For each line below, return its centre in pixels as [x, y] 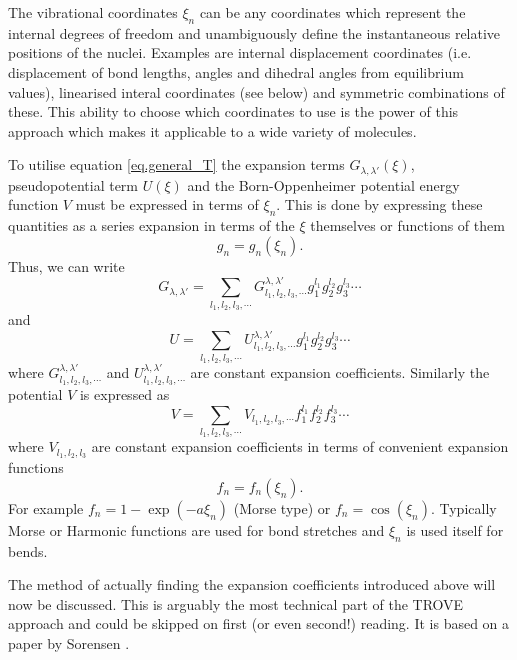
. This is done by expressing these [379, 204]
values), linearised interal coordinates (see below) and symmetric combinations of [256, 91]
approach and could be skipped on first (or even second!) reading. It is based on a [259, 623]
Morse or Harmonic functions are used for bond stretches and [196, 529]
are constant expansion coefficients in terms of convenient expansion [300, 446]
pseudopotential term [73, 184]
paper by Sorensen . [69, 643]
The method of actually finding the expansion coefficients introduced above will [252, 584]
